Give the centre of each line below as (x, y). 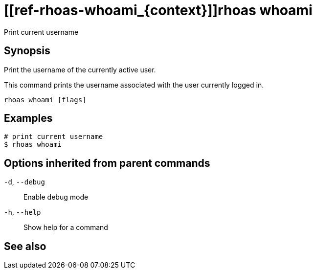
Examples (28, 118)
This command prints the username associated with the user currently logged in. (134, 85)
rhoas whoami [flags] (45, 100)
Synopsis (27, 51)
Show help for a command (66, 227)
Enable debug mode (56, 197)
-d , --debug (24, 182)
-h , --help (23, 212)
